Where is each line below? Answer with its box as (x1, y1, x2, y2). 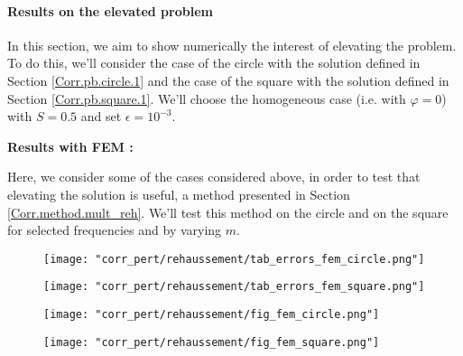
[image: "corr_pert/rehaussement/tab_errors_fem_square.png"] (43, 280, 425, 294)
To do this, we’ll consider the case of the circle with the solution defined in (7, 53, 421, 72)
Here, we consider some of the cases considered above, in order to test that (7, 167, 421, 186)
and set (80, 107, 122, 126)
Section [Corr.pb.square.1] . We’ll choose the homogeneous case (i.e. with (7, 89, 406, 108)
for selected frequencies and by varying (7, 220, 222, 239)
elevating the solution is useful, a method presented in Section (7, 184, 350, 203)
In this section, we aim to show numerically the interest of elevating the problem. (7, 35, 457, 54)
